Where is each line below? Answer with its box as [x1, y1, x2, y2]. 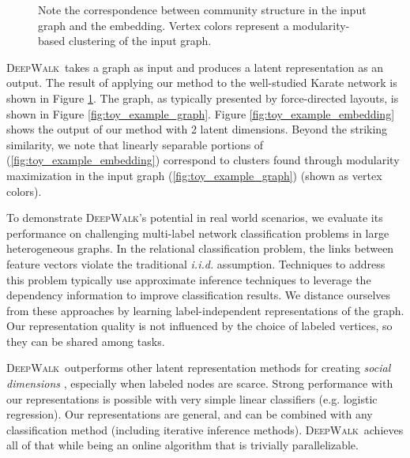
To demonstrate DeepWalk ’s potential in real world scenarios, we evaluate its [6, 209, 383, 226]
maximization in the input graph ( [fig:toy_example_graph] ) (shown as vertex [6, 167, 382, 183]
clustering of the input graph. [68, 32, 212, 49]
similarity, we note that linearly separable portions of [6, 136, 264, 152]
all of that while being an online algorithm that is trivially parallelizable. [6, 437, 359, 453]
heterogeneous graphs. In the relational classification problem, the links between [6, 240, 394, 257]
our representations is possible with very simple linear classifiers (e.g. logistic [6, 390, 378, 407]
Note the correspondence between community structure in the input [38, 2, 367, 17]
